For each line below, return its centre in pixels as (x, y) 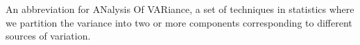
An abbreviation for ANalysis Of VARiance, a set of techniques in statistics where (180, 9)
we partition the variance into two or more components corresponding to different (179, 22)
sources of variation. (48, 36)
